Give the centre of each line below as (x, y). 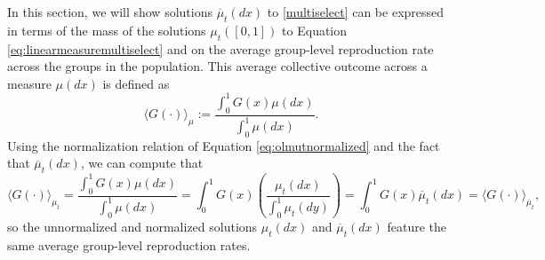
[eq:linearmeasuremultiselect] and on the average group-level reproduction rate (220, 48)
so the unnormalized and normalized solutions (132, 226)
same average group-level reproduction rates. (129, 244)
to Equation (315, 30)
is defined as (136, 83)
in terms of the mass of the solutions (107, 30)
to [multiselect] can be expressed (356, 12)
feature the (417, 226)
